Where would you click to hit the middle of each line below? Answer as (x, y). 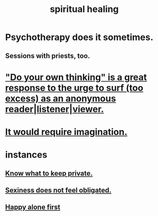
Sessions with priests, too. (48, 56)
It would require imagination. (66, 132)
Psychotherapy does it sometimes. (80, 37)
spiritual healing (84, 9)
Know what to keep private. (49, 173)
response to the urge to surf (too (74, 88)
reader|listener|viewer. (55, 109)
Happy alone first (33, 207)
